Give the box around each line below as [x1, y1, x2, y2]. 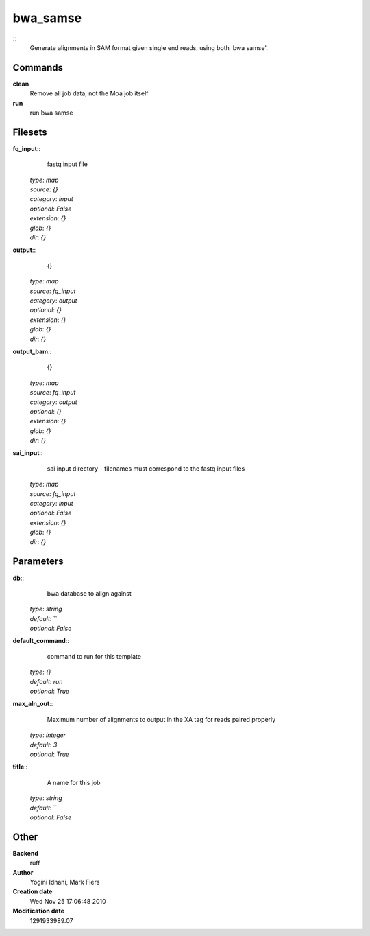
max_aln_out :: [12, 700, 53, 708]
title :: [12, 762, 28, 771]
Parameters [12, 556, 64, 568]
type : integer [29, 731, 66, 739]
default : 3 [29, 740, 58, 749]
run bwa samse [29, 108, 73, 117]
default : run [29, 677, 63, 686]
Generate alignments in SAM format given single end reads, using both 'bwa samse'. [29, 43, 269, 51]
